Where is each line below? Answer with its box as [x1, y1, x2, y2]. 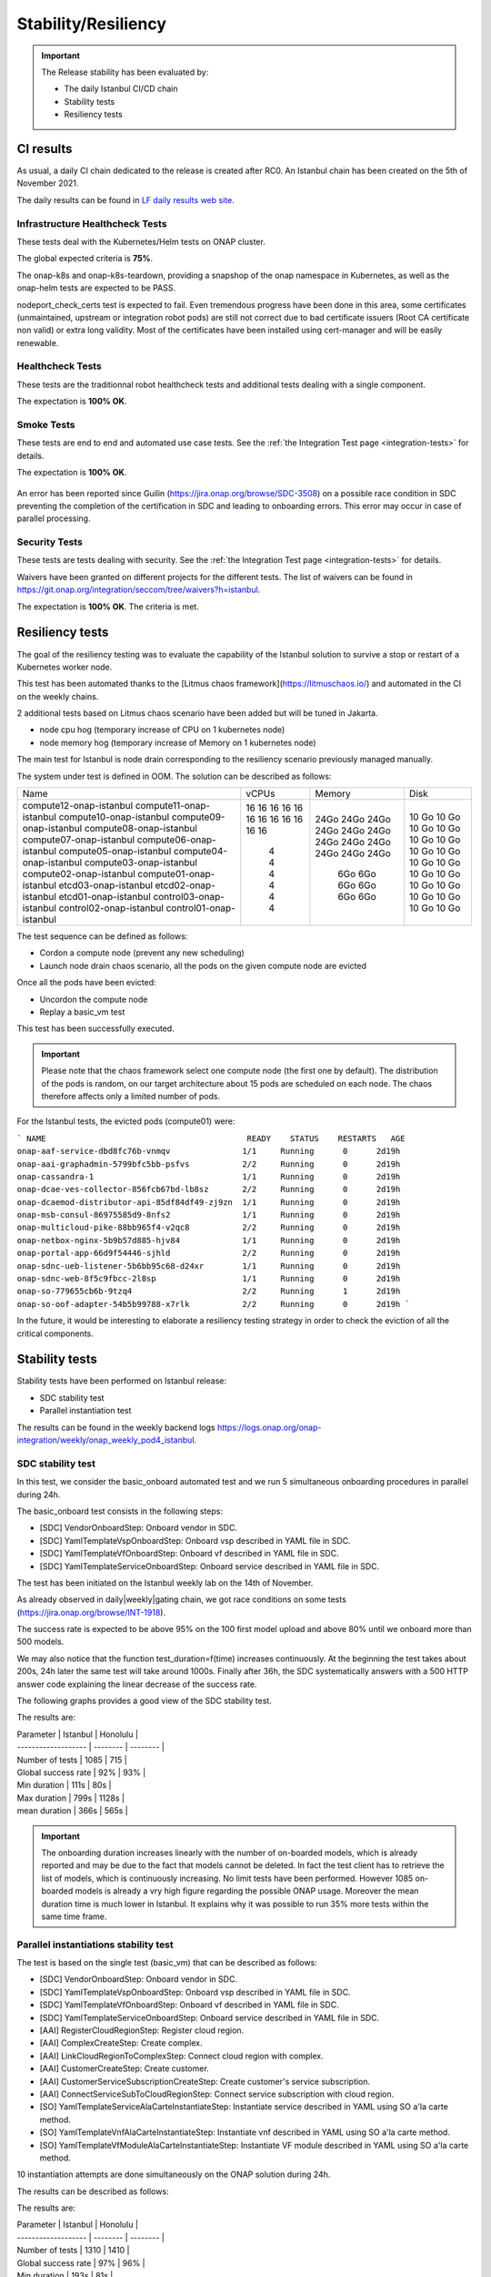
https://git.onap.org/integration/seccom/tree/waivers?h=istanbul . [16, 584, 261, 596]
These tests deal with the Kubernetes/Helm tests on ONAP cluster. [16, 236, 266, 247]
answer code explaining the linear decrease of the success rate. [16, 1679, 257, 1690]
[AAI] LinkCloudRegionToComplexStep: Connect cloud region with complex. [39, 2050, 324, 2061]
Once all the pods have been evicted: [16, 977, 156, 988]
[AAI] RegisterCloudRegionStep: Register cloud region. [39, 2025, 245, 2036]
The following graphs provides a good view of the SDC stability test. [16, 1695, 272, 1707]
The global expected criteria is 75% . [16, 253, 154, 264]
